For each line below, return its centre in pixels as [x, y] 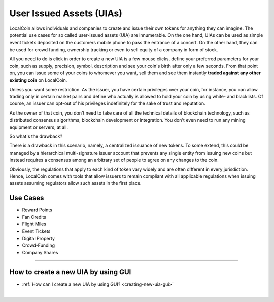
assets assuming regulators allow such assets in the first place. [75, 183]
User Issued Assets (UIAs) [66, 13]
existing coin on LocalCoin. [38, 80]
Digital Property [39, 238]
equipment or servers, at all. [39, 127]
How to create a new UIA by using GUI [70, 272]
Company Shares [40, 252]
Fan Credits [34, 217]
